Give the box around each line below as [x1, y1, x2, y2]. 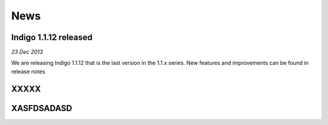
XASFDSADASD [11, 103, 72, 113]
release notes [11, 67, 46, 75]
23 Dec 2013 [11, 49, 43, 56]
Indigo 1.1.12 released [11, 32, 93, 42]
